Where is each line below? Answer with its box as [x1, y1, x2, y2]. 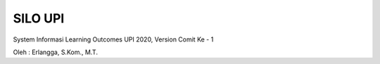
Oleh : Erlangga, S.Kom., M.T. [13, 48, 99, 56]
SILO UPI [13, 11, 65, 26]
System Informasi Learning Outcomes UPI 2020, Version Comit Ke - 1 [13, 35, 214, 44]
